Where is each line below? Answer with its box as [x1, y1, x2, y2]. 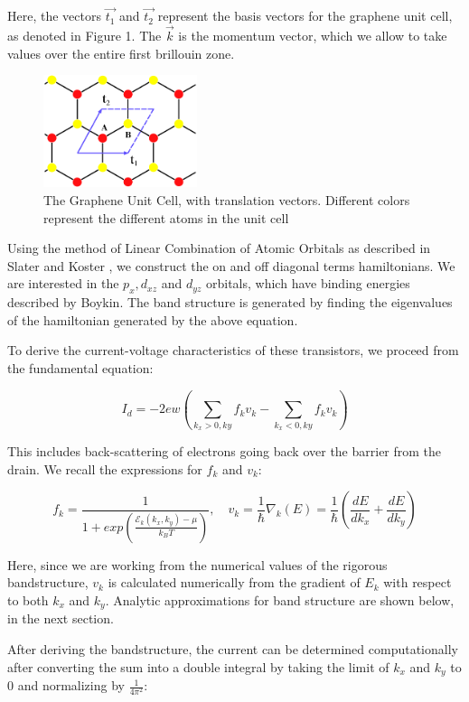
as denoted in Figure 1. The [7, 26, 162, 45]
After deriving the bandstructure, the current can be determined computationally [7, 639, 458, 658]
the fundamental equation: [7, 358, 154, 377]
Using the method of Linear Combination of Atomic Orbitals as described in [7, 239, 431, 257]
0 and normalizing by [7, 676, 125, 695]
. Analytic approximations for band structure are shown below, [105, 590, 455, 609]
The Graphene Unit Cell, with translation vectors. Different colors [43, 191, 410, 210]
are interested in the [7, 274, 119, 293]
